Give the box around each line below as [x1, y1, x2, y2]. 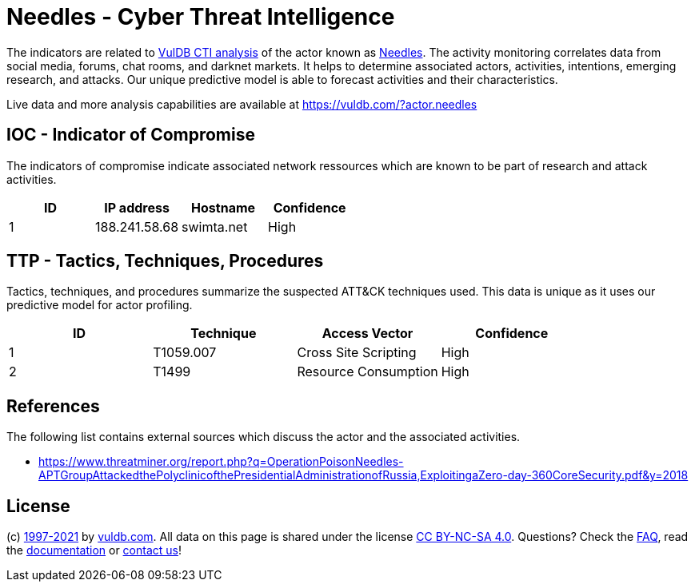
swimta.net [182, 218, 248, 235]
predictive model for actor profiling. [6, 298, 193, 312]
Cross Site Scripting [297, 344, 417, 361]
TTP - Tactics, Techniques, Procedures [6, 251, 324, 272]
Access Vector [322, 325, 413, 342]
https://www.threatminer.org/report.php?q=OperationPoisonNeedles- [38, 455, 404, 469]
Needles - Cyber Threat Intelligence [6, 3, 395, 30]
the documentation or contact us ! [6, 543, 182, 558]
